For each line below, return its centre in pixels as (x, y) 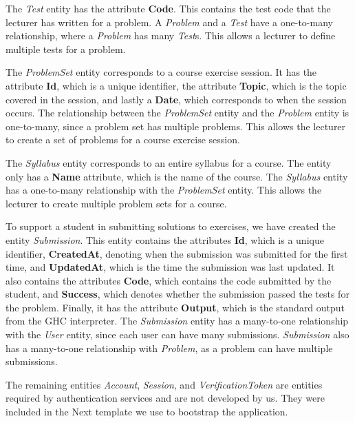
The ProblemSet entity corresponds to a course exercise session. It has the (161, 72)
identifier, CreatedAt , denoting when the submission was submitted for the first (177, 253)
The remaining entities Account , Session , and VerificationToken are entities (164, 384)
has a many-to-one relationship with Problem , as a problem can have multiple (169, 348)
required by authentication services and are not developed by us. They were (165, 398)
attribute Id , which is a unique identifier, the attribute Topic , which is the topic (176, 85)
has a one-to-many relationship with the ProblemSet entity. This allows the (164, 190)
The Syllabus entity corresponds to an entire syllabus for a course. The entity (169, 162)
